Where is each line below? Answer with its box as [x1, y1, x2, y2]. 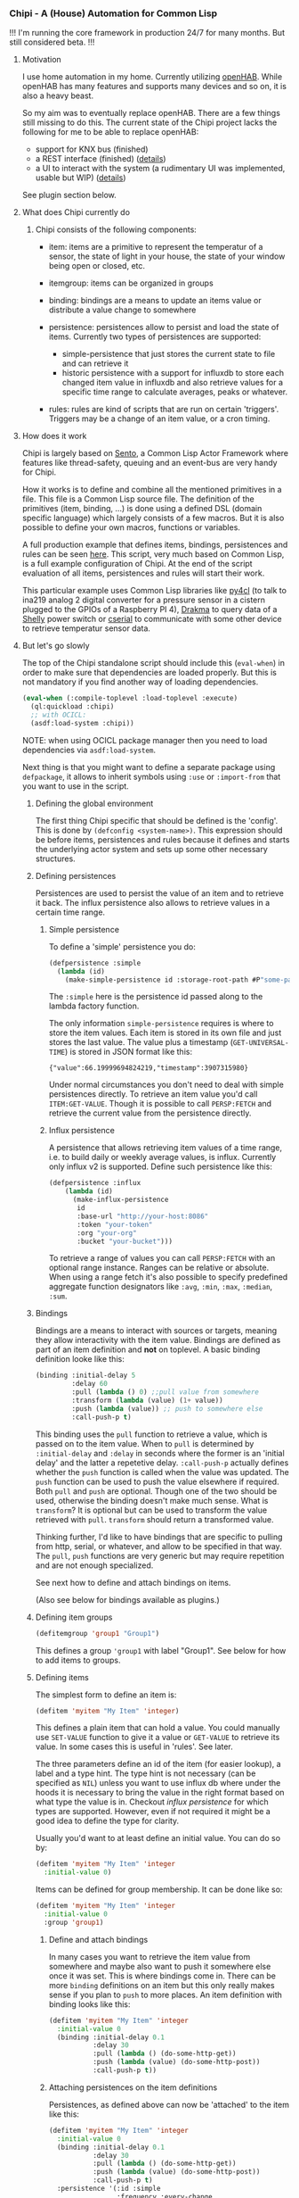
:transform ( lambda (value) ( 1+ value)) [71, 1396, 224, 1406]
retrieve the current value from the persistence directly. [48, 1107, 252, 1118]
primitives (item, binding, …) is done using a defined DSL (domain [21, 503, 263, 514]
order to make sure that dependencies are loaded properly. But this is [21, 668, 278, 678]
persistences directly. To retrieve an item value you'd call [48, 1089, 258, 1099]
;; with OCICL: [30, 710, 87, 720]
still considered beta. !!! [9, 37, 95, 47]
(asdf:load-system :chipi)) [30, 718, 135, 727]
